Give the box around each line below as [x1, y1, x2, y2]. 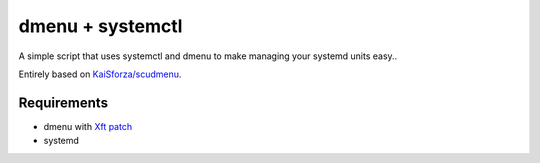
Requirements [18, 94, 109, 111]
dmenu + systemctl [18, 15, 183, 37]
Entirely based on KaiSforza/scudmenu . [18, 68, 182, 80]
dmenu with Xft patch [43, 120, 133, 132]
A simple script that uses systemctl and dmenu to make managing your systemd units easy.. [18, 50, 398, 62]
